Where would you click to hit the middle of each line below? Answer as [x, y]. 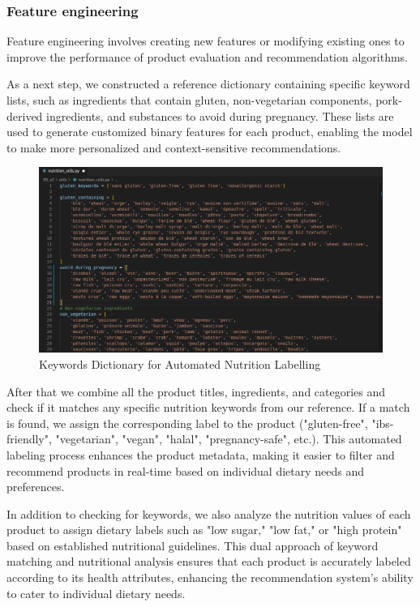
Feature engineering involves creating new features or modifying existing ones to [206, 41]
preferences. [36, 487]
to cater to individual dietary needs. [96, 593]
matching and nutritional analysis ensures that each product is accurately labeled [209, 561]
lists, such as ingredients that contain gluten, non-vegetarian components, [189, 100]
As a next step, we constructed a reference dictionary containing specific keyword [208, 84]
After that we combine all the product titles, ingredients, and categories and [196, 391]
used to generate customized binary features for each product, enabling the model [210, 132]
